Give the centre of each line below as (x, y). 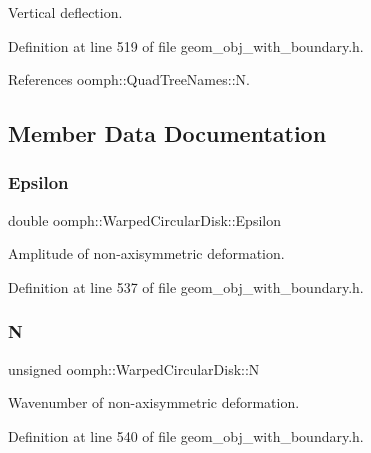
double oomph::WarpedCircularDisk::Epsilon (144, 219)
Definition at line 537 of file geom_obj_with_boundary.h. (186, 286)
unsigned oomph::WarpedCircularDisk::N (134, 368)
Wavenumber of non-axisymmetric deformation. (154, 402)
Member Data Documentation (167, 133)
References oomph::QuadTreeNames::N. (129, 79)
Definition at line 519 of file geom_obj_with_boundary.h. (186, 45)
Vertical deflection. (65, 12)
